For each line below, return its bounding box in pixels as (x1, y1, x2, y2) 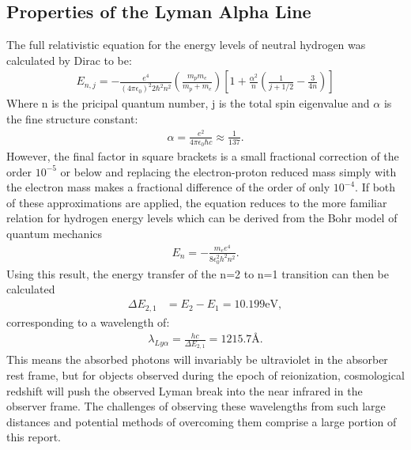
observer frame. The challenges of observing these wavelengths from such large (6, 398, 386, 414)
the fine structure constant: (6, 111, 138, 127)
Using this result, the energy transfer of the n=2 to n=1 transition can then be (6, 265, 389, 282)
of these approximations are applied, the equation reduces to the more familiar (6, 194, 387, 210)
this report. (6, 429, 62, 445)
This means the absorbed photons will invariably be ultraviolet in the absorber (6, 351, 388, 368)
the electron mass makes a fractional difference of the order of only (6, 179, 330, 195)
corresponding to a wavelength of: (6, 313, 170, 330)
